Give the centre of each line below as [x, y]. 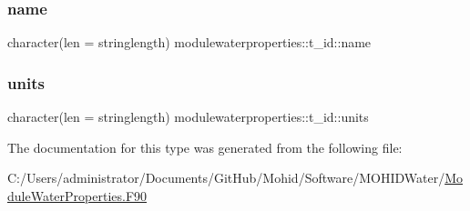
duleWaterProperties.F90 [77, 195]
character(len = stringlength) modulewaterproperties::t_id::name [189, 42]
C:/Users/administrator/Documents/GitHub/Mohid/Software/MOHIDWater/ [226, 178]
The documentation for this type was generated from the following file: [205, 147]
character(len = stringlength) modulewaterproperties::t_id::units [188, 117]
